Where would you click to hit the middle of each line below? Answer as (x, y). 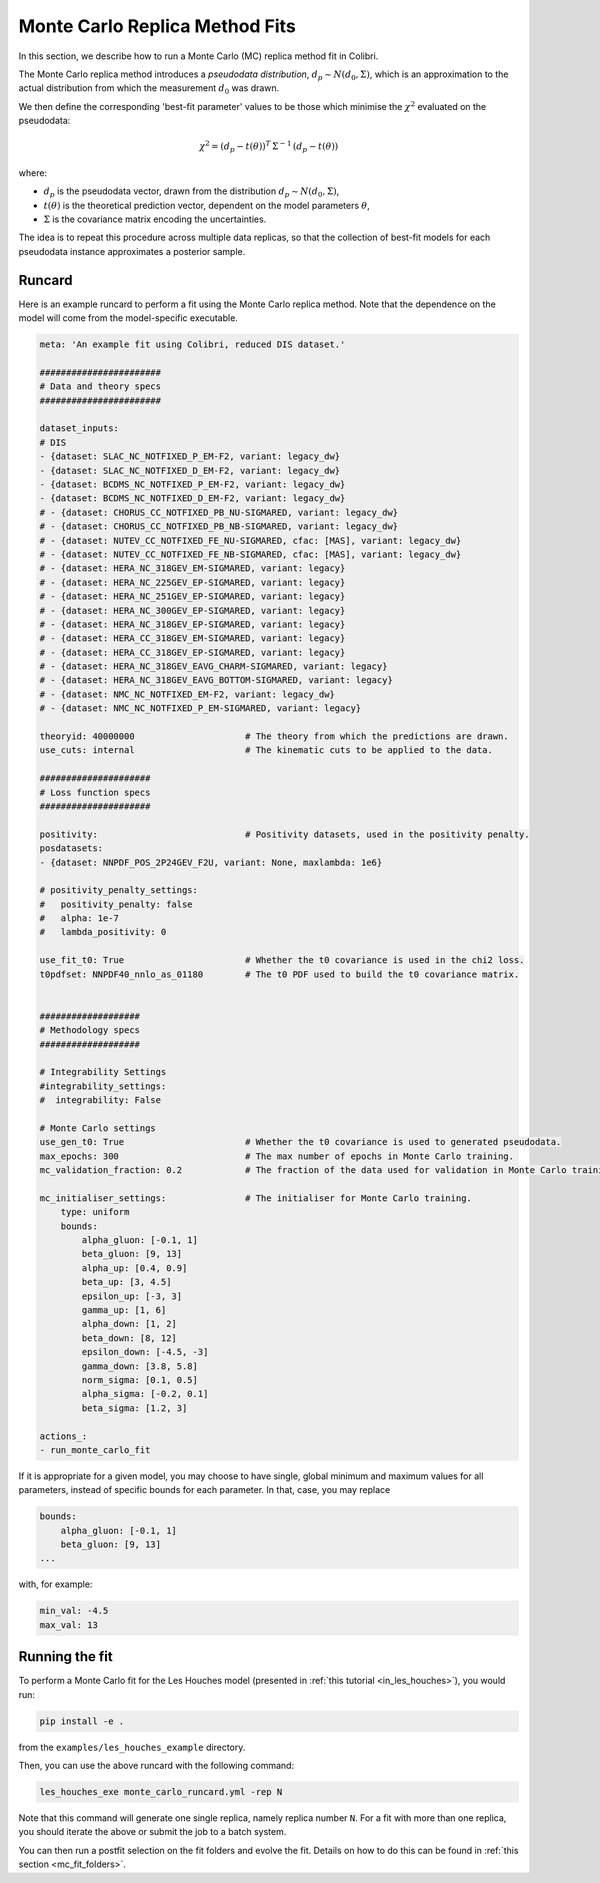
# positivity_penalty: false (116, 904)
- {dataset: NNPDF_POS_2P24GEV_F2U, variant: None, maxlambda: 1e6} (211, 862)
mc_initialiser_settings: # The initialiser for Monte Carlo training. (255, 1198)
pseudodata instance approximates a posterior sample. (132, 251)
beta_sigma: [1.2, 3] (134, 1408)
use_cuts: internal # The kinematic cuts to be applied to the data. (266, 750)
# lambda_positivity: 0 (103, 932)
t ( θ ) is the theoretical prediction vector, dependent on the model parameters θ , (206, 205)
